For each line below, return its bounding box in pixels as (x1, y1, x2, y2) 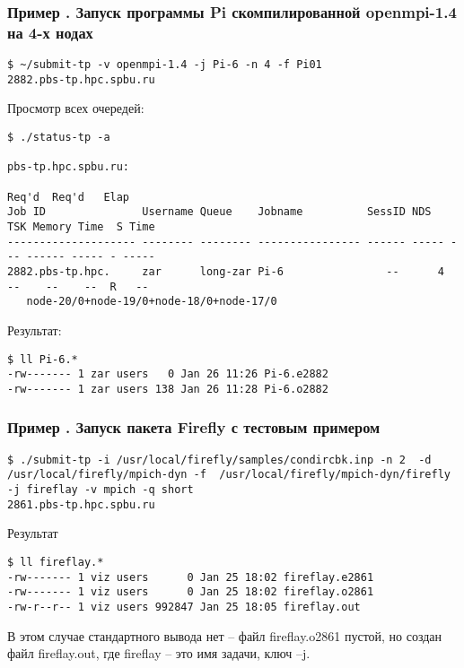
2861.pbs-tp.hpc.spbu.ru (7, 498, 155, 511)
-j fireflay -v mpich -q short (7, 483, 194, 497)
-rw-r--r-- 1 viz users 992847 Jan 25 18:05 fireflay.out (7, 600, 361, 613)
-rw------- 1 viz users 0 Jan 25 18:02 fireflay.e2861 (7, 570, 374, 584)
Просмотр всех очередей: (7, 99, 144, 117)
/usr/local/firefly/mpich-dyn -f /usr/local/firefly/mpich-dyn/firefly (7, 468, 451, 481)
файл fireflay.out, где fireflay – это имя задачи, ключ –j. (7, 644, 311, 663)
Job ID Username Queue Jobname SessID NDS (7, 205, 432, 219)
